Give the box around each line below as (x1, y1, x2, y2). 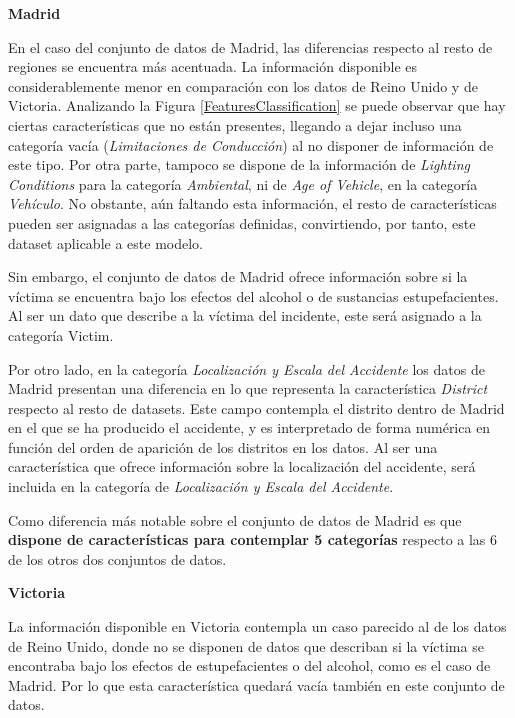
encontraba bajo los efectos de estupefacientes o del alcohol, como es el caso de (8, 655, 491, 676)
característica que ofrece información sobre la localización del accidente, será (8, 456, 476, 477)
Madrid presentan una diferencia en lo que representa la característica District (8, 378, 488, 399)
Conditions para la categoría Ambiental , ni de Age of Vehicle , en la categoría (8, 173, 478, 194)
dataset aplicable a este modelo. (8, 232, 203, 253)
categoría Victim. (8, 324, 114, 345)
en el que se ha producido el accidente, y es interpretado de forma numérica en (8, 417, 491, 438)
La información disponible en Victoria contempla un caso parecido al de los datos (8, 616, 507, 637)
